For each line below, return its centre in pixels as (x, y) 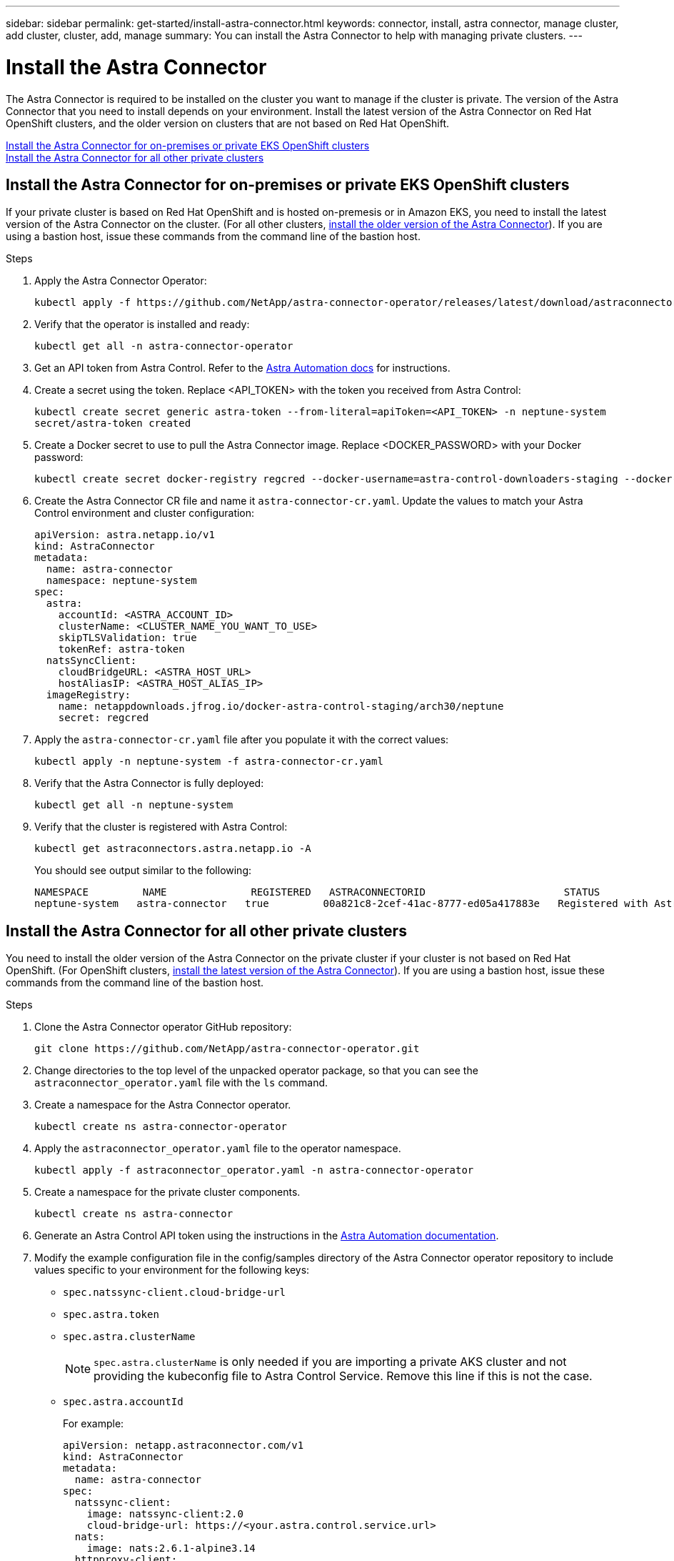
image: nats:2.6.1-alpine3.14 (171, 1548)
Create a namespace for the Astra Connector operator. (163, 1105)
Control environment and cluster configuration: (145, 513)
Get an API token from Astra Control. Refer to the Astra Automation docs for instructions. (242, 368)
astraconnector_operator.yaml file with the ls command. (181, 1083)
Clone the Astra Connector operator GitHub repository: (163, 1027)
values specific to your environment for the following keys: (172, 1270)
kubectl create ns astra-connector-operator (161, 1127)
